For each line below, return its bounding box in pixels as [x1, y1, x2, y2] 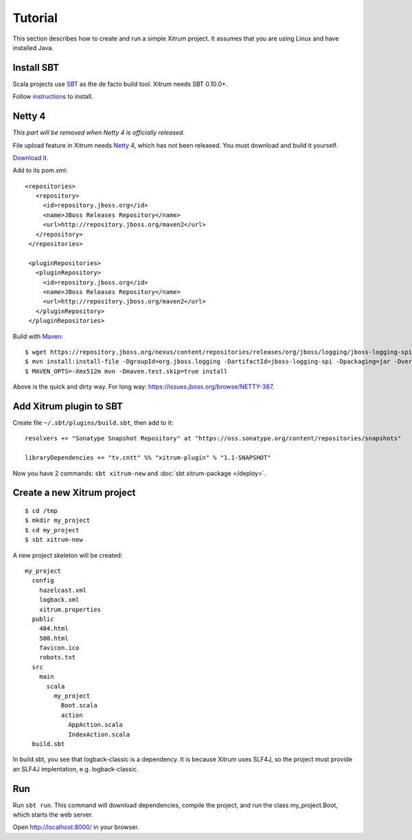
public [32, 615, 54, 623]
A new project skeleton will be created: [12, 551, 123, 559]
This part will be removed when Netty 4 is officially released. [12, 128, 185, 137]
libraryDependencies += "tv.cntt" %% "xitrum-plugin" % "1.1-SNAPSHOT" [25, 454, 271, 462]
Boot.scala [60, 701, 98, 710]
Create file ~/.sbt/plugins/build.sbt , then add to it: [12, 419, 174, 427]
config [32, 577, 54, 584]
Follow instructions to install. [12, 93, 93, 101]
